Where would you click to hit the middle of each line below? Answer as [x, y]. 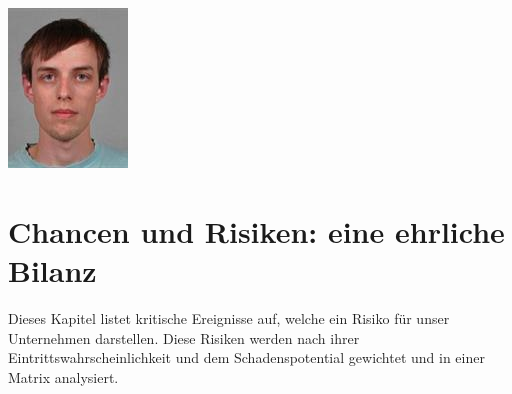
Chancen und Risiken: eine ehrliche [256, 230]
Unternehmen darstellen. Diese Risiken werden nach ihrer [184, 337]
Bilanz [52, 269]
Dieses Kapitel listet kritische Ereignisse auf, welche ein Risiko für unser [229, 317]
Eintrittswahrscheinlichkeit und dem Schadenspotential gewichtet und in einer [246, 357]
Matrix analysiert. [63, 376]
